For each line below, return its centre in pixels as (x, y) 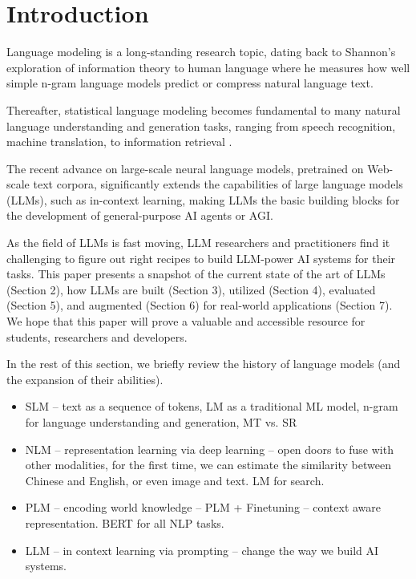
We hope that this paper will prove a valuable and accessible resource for (186, 321)
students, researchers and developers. (97, 336)
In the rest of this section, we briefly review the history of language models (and (204, 364)
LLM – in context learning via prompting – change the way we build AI (202, 550)
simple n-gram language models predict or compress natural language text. (190, 83)
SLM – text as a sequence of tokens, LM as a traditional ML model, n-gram (212, 406)
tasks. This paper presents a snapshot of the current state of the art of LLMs (196, 274)
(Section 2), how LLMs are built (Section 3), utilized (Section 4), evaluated (191, 289)
